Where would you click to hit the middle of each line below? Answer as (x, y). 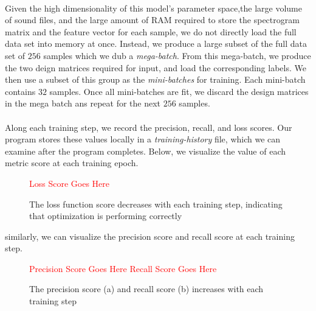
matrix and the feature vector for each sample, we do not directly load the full (151, 31)
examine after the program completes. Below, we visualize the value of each (145, 151)
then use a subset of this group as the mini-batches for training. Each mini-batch (155, 79)
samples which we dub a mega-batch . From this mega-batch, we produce (177, 55)
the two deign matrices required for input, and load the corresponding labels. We (156, 67)
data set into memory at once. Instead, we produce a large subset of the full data (156, 44)
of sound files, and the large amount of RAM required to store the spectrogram (152, 20)
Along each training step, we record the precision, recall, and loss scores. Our (149, 127)
